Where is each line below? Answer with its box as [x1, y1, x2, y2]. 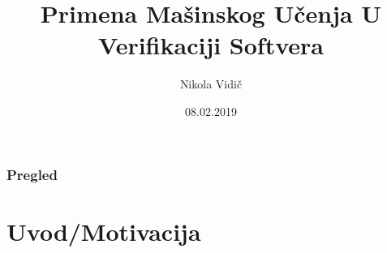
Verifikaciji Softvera [98, 28, 324, 62]
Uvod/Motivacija [6, 214, 201, 247]
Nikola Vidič [179, 75, 243, 92]
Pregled [6, 164, 58, 184]
